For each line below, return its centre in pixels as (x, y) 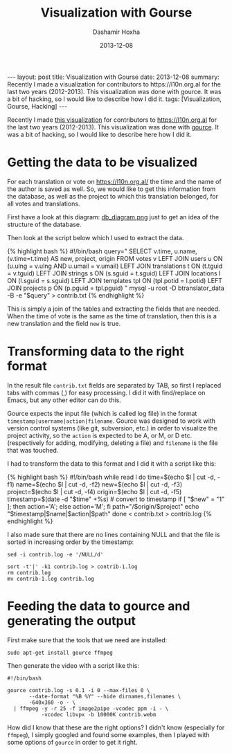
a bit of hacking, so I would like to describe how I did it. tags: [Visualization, (114, 99)
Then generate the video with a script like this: (73, 665)
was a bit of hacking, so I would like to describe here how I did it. (99, 134)
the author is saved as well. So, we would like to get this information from (111, 189)
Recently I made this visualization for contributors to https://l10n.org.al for (112, 120)
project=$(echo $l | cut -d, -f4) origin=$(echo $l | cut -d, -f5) (95, 491)
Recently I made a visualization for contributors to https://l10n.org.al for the (114, 84)
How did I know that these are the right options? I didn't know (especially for (116, 727)
